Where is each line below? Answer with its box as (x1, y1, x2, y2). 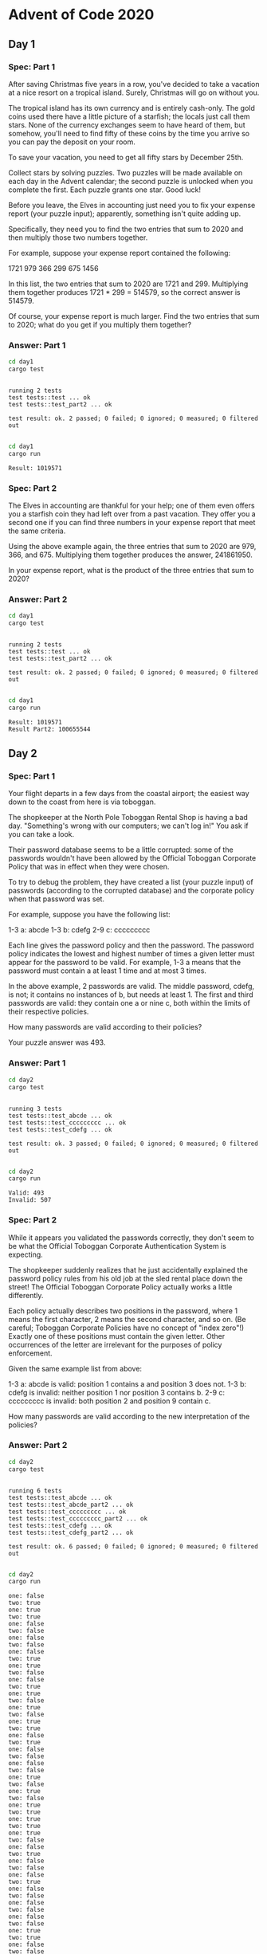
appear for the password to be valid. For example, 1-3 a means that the (8, 958, 241, 967)
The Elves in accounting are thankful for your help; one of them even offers (8, 500, 255, 510)
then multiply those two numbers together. (8, 233, 148, 242)
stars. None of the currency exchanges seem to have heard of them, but (8, 120, 245, 129)
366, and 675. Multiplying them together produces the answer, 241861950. (8, 550, 253, 559)
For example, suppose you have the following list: (8, 910, 171, 920)
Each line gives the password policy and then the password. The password (8, 940, 254, 950)
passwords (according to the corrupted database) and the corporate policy (8, 886, 255, 896)
